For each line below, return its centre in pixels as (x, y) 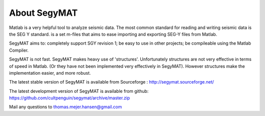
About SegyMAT (43, 13)
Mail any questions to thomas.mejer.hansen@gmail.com (66, 107)
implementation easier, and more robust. (50, 73)
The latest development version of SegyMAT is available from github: (79, 91)
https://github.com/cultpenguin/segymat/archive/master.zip (69, 98)
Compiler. (19, 50)
